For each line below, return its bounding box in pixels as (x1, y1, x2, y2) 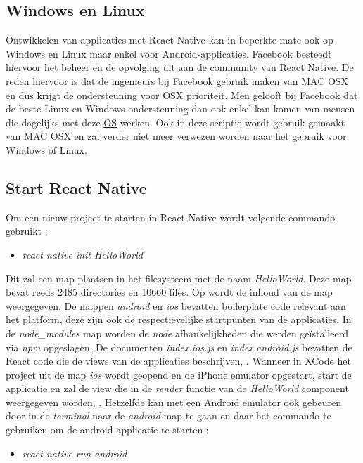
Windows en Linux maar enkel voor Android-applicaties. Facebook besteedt (6, 46, 332, 60)
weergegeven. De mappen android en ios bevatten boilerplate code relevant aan (6, 298, 346, 313)
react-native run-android (22, 445, 127, 460)
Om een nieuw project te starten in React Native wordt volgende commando (6, 209, 336, 224)
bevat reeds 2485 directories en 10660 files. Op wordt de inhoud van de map (6, 285, 333, 299)
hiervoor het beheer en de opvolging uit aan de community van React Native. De (6, 60, 354, 74)
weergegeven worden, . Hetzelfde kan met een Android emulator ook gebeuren (6, 394, 341, 409)
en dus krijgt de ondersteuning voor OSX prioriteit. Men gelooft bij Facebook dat (6, 87, 358, 102)
